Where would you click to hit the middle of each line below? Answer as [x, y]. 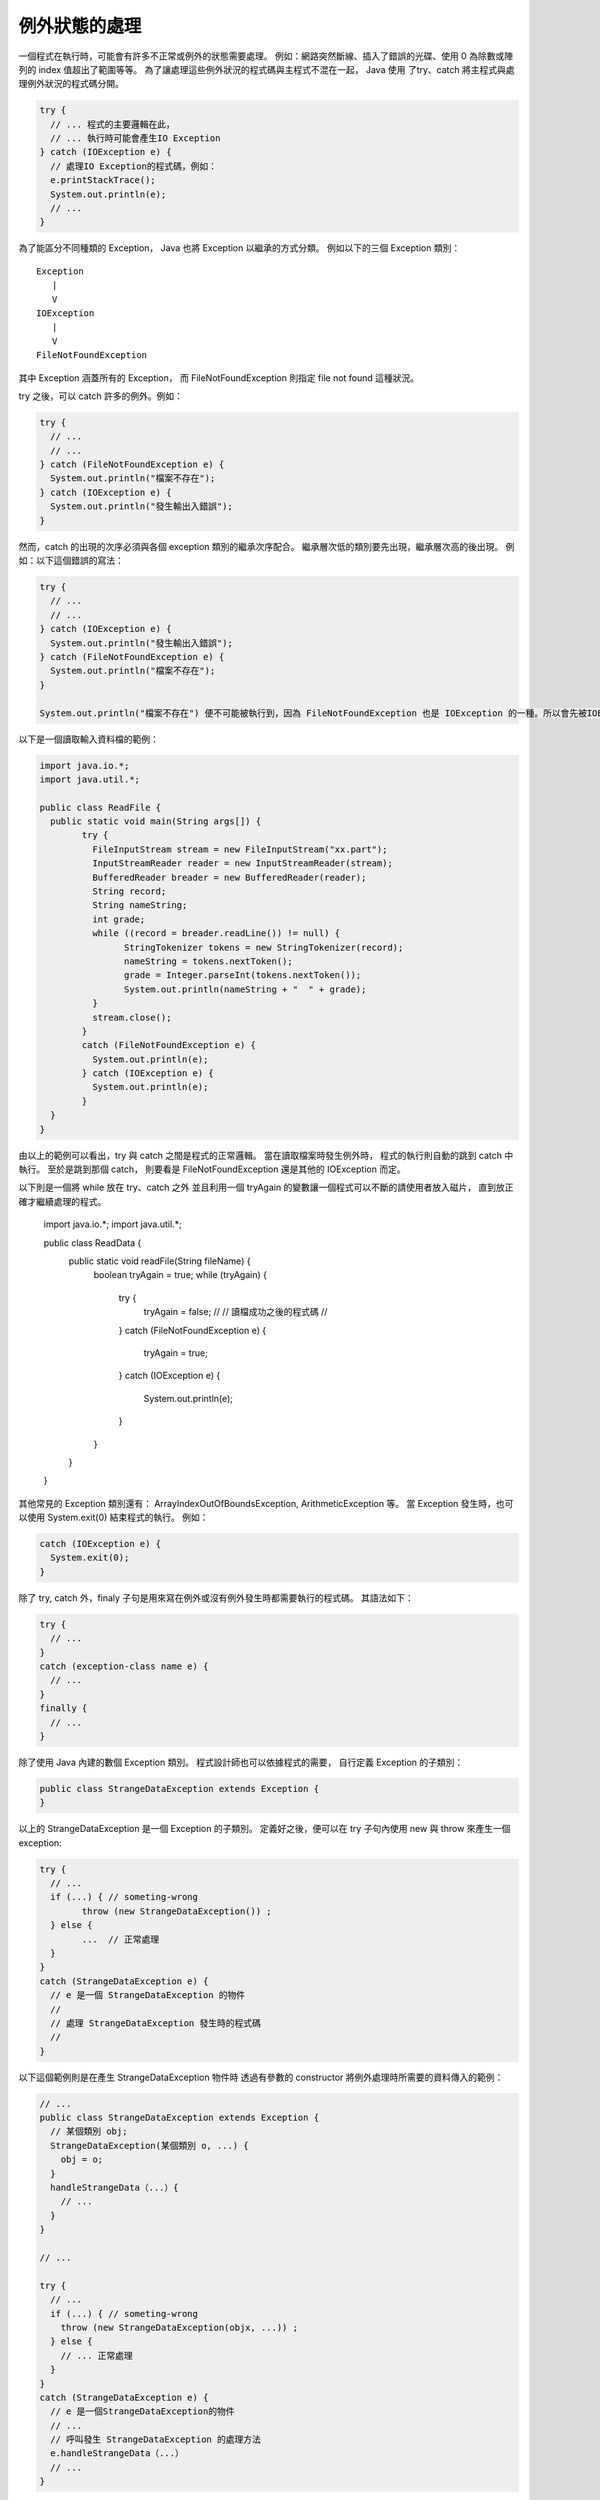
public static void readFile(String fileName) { [159, 1261]
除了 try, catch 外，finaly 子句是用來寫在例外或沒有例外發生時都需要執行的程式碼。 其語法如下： [216, 1597]
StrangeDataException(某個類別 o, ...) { [149, 2145]
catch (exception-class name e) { [124, 1666]
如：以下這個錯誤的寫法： [71, 561]
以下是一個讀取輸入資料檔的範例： [88, 739]
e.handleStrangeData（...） [117, 2453]
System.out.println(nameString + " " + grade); [245, 989]
